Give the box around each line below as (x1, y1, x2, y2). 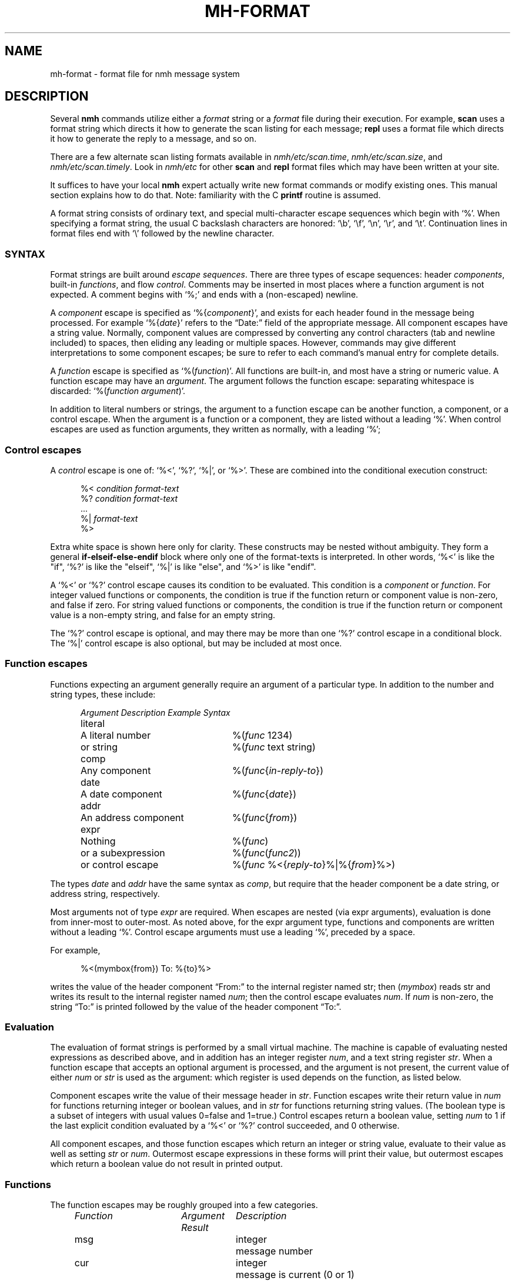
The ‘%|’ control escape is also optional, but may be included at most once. (50, 638, 342, 648)
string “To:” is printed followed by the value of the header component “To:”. (50, 1001, 342, 1012)
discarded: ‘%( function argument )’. (50, 386, 186, 396)
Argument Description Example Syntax (81, 707, 230, 718)
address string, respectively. (50, 888, 160, 899)
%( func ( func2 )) (232, 846, 301, 859)
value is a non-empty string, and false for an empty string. (50, 609, 276, 620)
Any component (81, 764, 151, 776)
